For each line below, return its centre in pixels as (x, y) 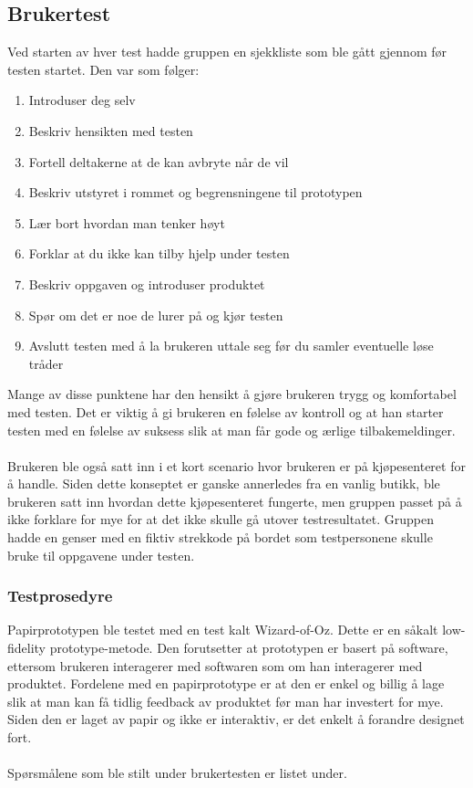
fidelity (27, 648)
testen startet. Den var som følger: (103, 69)
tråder (46, 363)
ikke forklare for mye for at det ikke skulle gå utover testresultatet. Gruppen (221, 519)
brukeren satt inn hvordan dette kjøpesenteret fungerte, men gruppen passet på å (235, 501)
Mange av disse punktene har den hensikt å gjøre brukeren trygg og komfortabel (232, 394)
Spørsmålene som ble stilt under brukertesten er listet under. (177, 773)
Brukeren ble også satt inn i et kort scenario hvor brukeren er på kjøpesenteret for (236, 465)
